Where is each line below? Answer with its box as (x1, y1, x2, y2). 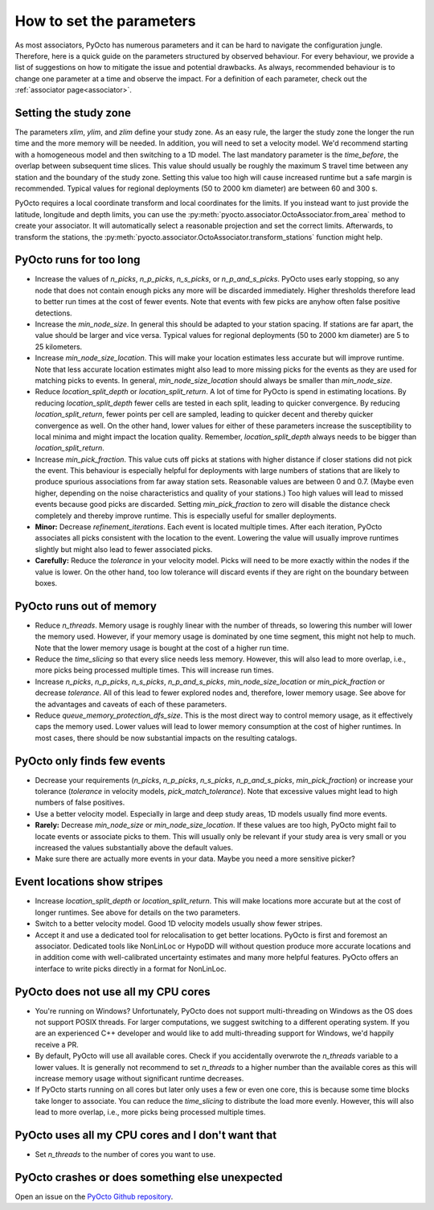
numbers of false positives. (35, 797, 125, 808)
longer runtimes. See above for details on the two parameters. (35, 907, 241, 917)
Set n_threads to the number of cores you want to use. (35, 1150, 216, 1159)
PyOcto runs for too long (14, 253, 141, 267)
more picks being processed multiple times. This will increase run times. (35, 665, 274, 675)
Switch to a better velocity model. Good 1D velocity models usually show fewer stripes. (35, 919, 323, 928)
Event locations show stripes (14, 875, 164, 889)
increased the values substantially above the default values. (35, 843, 233, 853)
